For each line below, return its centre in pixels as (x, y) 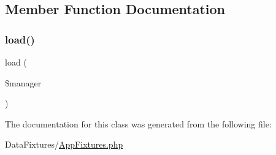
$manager (23, 82)
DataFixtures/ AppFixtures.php (64, 144)
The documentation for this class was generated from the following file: (138, 123)
